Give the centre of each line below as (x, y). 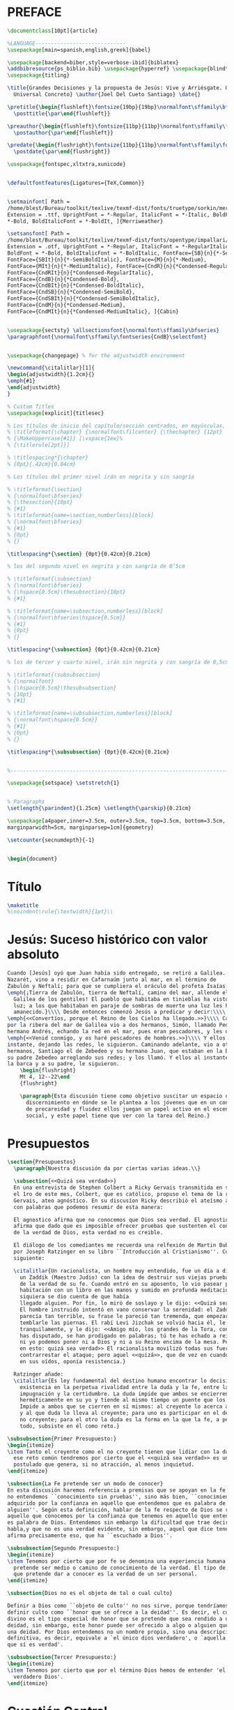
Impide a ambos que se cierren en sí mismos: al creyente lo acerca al (126, 1407)
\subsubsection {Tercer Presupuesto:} (62, 1658)
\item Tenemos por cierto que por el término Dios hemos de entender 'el (117, 1670)
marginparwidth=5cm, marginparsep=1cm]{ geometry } (81, 827)
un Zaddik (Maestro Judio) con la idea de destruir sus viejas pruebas (126, 1277)
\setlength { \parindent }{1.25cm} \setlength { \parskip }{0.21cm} (99, 809)
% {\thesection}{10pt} (40, 502)
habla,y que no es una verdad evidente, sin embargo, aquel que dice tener (119, 1529)
